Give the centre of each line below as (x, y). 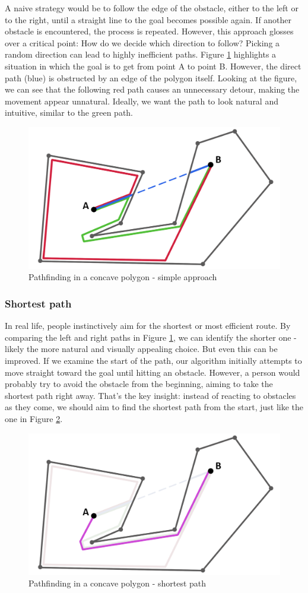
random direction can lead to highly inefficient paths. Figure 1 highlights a (141, 54)
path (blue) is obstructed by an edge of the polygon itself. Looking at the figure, (151, 77)
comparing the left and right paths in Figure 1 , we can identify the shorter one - (151, 337)
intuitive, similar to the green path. (69, 112)
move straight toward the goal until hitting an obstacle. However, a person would (153, 372)
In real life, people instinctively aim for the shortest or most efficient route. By (148, 326)
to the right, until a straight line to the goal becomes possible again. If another (148, 19)
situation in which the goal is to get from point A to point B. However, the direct (153, 66)
